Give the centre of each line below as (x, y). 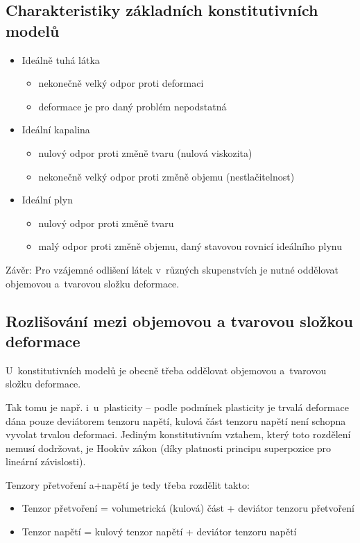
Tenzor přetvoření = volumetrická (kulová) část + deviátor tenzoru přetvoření (188, 508)
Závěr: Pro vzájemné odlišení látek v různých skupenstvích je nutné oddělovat (172, 269)
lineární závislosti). (46, 461)
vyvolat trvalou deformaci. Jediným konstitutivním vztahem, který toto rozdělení (178, 434)
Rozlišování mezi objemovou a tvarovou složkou (179, 320)
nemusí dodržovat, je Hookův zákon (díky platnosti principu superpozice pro (169, 448)
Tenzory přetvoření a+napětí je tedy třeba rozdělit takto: (128, 484)
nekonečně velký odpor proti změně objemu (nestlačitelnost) (166, 176)
